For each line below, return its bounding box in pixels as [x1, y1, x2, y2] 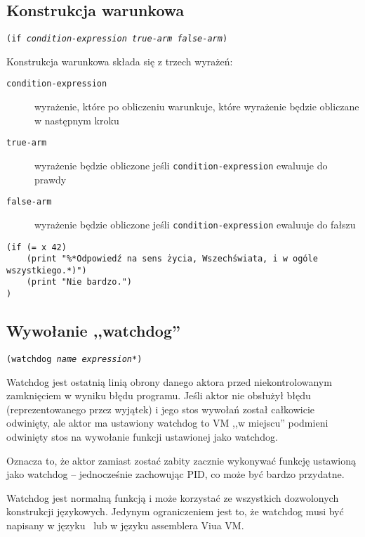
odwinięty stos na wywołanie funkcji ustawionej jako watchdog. [6, 429, 278, 444]
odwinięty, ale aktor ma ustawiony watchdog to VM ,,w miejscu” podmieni [6, 415, 328, 430]
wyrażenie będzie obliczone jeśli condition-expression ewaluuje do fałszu [34, 216, 356, 231]
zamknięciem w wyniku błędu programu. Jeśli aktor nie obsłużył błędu [6, 388, 311, 403]
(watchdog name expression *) [6, 354, 142, 364]
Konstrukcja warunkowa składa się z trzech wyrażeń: [6, 53, 233, 68]
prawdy [34, 172, 67, 186]
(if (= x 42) [6, 242, 67, 252]
